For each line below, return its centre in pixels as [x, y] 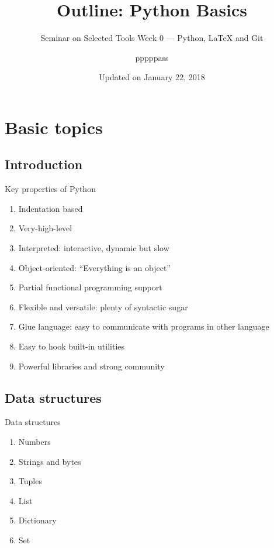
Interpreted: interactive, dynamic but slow [94, 248]
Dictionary [37, 520]
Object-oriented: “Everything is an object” [94, 267]
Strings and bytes [50, 461]
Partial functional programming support [90, 287]
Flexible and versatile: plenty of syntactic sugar [103, 306]
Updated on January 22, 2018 [152, 77]
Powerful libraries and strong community [91, 366]
